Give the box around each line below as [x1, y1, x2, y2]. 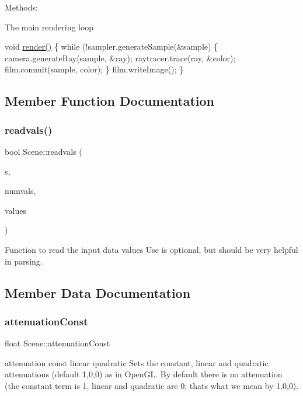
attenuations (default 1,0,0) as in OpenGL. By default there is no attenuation [5, 368, 283, 380]
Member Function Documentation [5, 92, 215, 110]
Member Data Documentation [5, 283, 191, 301]
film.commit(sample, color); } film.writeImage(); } [5, 63, 184, 75]
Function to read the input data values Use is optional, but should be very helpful [5, 243, 298, 255]
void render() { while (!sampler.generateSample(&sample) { [5, 40, 218, 53]
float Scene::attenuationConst [5, 337, 110, 349]
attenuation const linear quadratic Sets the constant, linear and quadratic [5, 356, 269, 369]
